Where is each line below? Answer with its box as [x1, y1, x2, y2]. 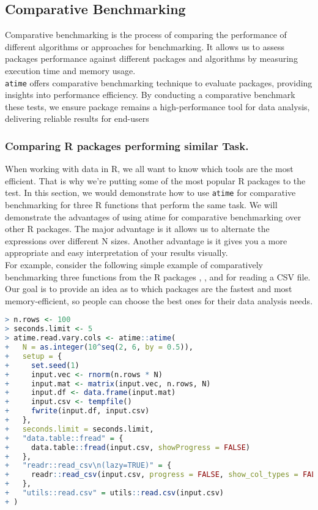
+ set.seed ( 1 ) [5, 361, 79, 370]
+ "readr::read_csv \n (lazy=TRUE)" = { [5, 461, 172, 470]
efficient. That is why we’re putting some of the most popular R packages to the [5, 174, 306, 187]
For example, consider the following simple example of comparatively [5, 258, 264, 271]
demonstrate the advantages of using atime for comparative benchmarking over [5, 210, 301, 223]
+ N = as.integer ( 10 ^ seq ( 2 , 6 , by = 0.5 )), [5, 343, 194, 352]
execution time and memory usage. [5, 64, 136, 77]
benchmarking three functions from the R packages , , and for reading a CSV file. [5, 270, 311, 283]
